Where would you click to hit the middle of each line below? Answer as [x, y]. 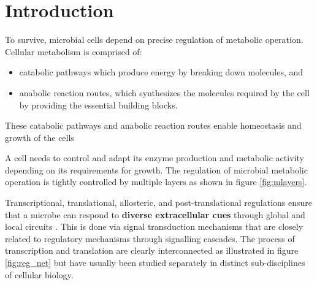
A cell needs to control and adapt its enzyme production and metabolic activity [155, 158]
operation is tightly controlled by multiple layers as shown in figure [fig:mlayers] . [156, 182]
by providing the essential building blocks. [98, 104]
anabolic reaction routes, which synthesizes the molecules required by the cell [164, 92]
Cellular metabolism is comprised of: [74, 51]
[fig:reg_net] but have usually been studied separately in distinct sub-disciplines [155, 263]
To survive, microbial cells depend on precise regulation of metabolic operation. [154, 40]
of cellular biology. [39, 274]
